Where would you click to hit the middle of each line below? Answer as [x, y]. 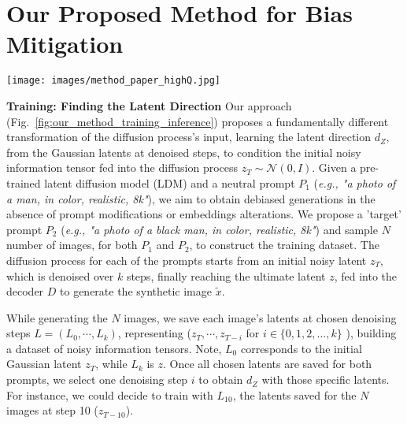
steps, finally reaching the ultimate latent [226, 275]
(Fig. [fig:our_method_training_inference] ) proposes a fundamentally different [198, 121]
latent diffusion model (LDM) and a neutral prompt [170, 182]
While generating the [57, 317]
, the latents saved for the [294, 394]
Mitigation [65, 44]
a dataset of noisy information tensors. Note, [114, 348]
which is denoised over [60, 275]
